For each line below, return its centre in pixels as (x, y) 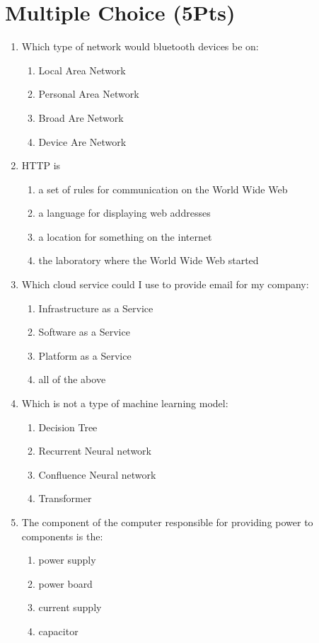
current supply (70, 607)
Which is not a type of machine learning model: (125, 403)
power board (65, 583)
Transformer (65, 498)
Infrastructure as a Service (96, 308)
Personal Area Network (89, 94)
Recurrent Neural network (95, 451)
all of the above (72, 379)
